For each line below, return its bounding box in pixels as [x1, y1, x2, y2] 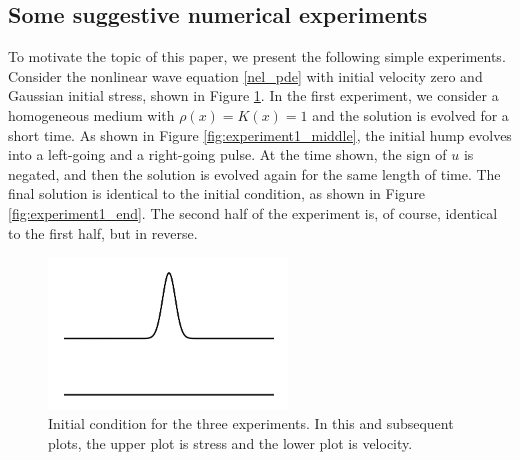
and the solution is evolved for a [312, 104, 509, 125]
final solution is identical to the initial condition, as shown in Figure [8, 183, 426, 204]
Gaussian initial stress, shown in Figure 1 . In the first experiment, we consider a [8, 85, 499, 106]
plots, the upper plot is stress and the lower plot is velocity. [48, 432, 413, 453]
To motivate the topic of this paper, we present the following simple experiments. [8, 46, 506, 67]
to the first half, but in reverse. [8, 222, 198, 243]
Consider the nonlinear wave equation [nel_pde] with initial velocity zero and [8, 65, 483, 86]
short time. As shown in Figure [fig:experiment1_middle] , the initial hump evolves [8, 124, 512, 145]
